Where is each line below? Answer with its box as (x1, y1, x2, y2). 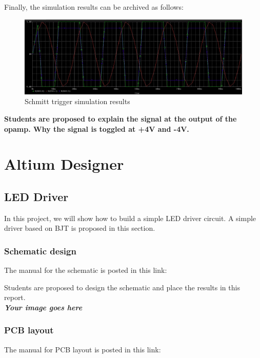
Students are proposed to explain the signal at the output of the (4, 113, 237, 124)
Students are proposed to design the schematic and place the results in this (4, 282, 240, 292)
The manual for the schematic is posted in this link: (4, 265, 167, 275)
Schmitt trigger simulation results (25, 96, 130, 107)
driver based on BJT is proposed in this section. (4, 223, 155, 233)
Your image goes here (4, 302, 83, 312)
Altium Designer (4, 153, 124, 174)
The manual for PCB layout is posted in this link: (4, 344, 161, 354)
